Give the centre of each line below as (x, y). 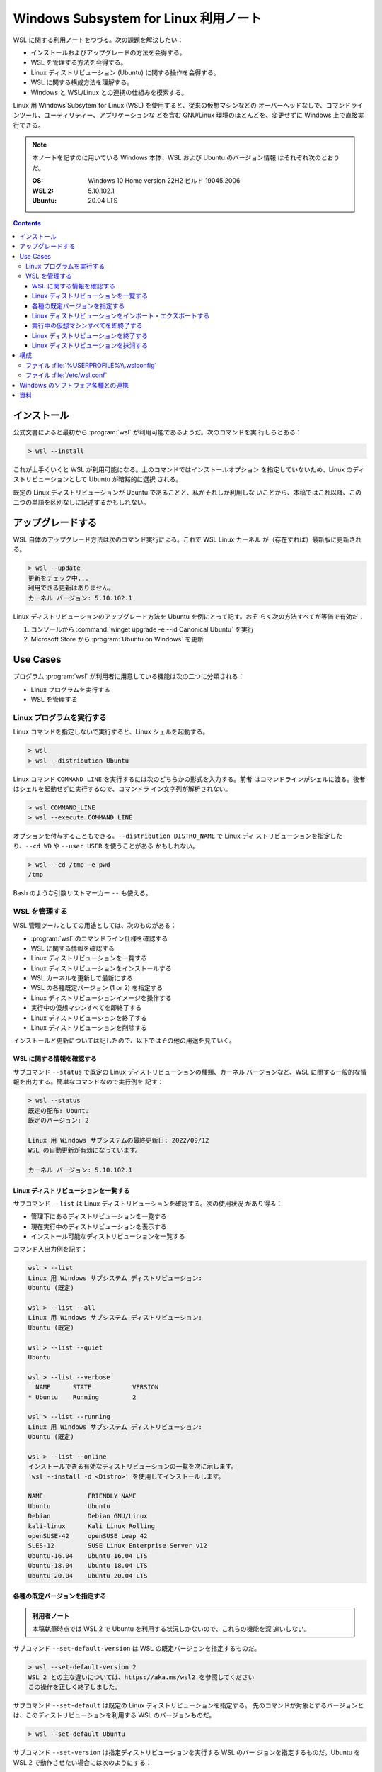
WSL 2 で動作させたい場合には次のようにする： (82, 1762)
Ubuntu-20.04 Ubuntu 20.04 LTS (88, 1576)
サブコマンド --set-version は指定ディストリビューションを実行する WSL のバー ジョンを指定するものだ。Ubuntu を (187, 1753)
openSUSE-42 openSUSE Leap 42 (88, 1536)
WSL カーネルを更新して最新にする (82, 978)
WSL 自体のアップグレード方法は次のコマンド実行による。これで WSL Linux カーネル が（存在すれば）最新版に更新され (187, 539)
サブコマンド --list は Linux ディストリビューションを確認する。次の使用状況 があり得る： (148, 1203)
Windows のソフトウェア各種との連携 (74, 385)
